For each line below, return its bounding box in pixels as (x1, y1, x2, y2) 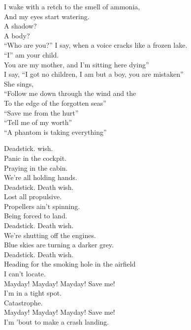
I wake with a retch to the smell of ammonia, (4, 1, 140, 11)
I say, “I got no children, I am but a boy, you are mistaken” (4, 69, 184, 79)
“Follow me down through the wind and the (4, 88, 136, 98)
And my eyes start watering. (4, 11, 90, 21)
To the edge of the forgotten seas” (4, 97, 106, 108)
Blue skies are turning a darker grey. (4, 240, 114, 250)
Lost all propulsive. (4, 191, 62, 202)
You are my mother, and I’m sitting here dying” (4, 59, 149, 69)
